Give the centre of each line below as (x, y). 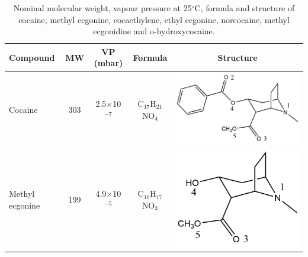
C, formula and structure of (245, 8)
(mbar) (108, 63)
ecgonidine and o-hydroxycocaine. (154, 31)
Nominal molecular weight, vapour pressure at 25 (102, 8)
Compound (32, 57)
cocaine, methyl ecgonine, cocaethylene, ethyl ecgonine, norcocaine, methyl (154, 19)
